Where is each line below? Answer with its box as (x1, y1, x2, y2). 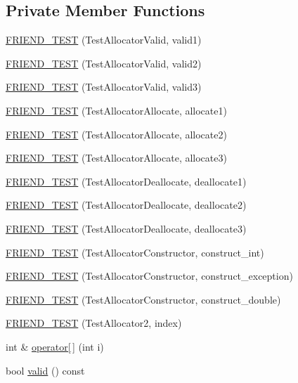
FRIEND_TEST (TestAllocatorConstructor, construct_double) (6, 292, 281, 306)
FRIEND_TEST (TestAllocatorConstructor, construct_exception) (6, 268, 293, 283)
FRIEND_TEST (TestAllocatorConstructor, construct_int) (6, 245, 264, 259)
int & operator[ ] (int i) (6, 339, 104, 353)
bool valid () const (6, 363, 85, 377)
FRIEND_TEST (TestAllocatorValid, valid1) (6, 32, 202, 47)
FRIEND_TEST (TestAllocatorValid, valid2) (6, 56, 202, 70)
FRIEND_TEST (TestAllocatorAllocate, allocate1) (6, 103, 227, 117)
